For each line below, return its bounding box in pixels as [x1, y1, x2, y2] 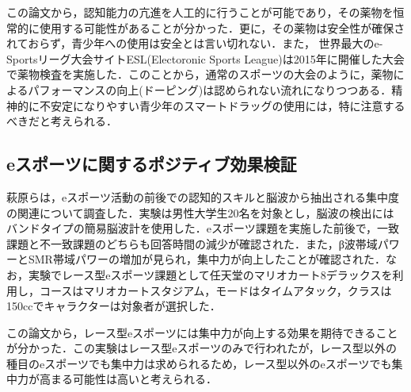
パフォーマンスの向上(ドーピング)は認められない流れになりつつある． [28, 81, 392, 98]
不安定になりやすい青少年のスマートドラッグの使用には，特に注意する [39, 97, 405, 113]
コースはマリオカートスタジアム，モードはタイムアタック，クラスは [39, 282, 392, 298]
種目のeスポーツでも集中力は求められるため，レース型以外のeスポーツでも [6, 355, 392, 371]
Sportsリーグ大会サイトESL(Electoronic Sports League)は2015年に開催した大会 [6, 50, 405, 67]
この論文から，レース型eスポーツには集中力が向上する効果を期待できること [6, 324, 398, 340]
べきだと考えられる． [6, 113, 117, 129]
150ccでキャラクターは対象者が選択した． [6, 298, 221, 314]
